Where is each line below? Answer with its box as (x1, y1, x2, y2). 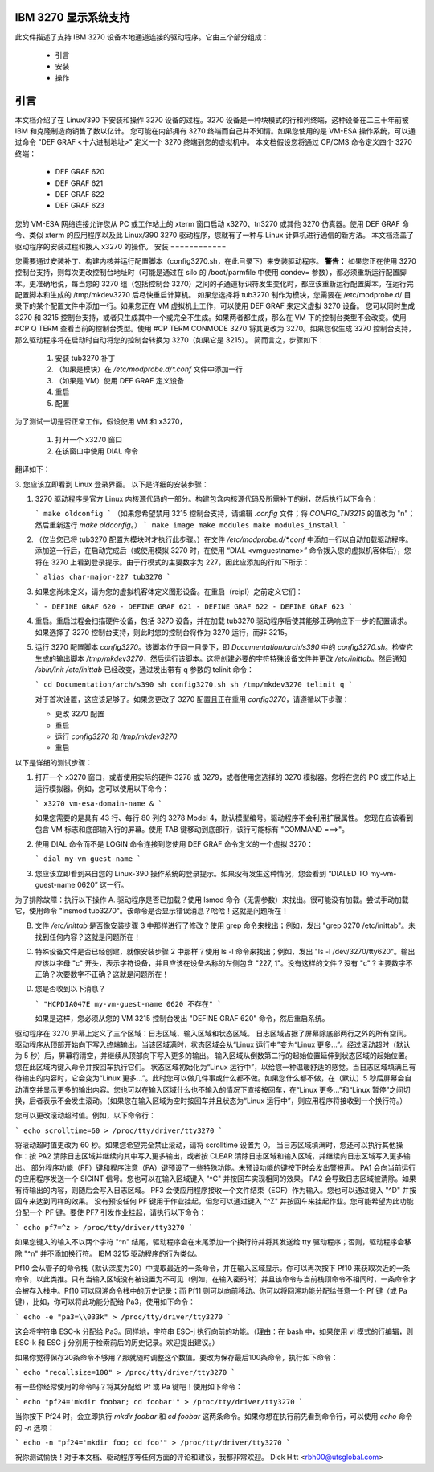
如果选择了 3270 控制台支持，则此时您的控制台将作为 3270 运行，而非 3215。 (35, 627, 293, 637)
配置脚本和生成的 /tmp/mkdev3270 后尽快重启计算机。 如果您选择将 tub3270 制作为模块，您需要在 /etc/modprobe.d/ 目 (14, 290, 411, 300)
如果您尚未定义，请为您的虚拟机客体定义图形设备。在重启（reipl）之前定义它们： (35, 587, 303, 597)
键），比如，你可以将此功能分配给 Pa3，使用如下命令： (14, 1297, 196, 1306)
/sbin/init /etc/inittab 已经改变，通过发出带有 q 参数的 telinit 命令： (35, 665, 255, 674)
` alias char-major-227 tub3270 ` (35, 572, 171, 582)
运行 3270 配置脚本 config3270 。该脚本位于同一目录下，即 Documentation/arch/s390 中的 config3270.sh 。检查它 (35, 642, 414, 652)
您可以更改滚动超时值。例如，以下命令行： (14, 1110, 156, 1121)
